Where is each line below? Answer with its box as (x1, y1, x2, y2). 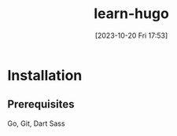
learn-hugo (93, 5, 170, 23)
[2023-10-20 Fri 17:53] (94, 31, 168, 40)
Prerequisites (7, 97, 75, 111)
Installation (7, 66, 83, 84)
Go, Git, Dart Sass (7, 119, 65, 128)
